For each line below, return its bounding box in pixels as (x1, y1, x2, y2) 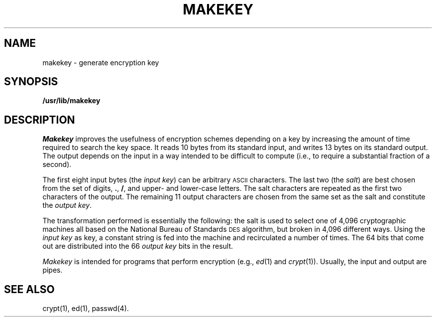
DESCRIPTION (4, 113, 75, 126)
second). (42, 160, 72, 169)
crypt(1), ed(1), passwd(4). (42, 304, 129, 313)
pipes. (42, 266, 63, 275)
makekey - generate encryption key (42, 58, 159, 67)
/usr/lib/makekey (42, 96, 101, 105)
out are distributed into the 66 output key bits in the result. (42, 242, 233, 251)
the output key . (42, 201, 92, 210)
